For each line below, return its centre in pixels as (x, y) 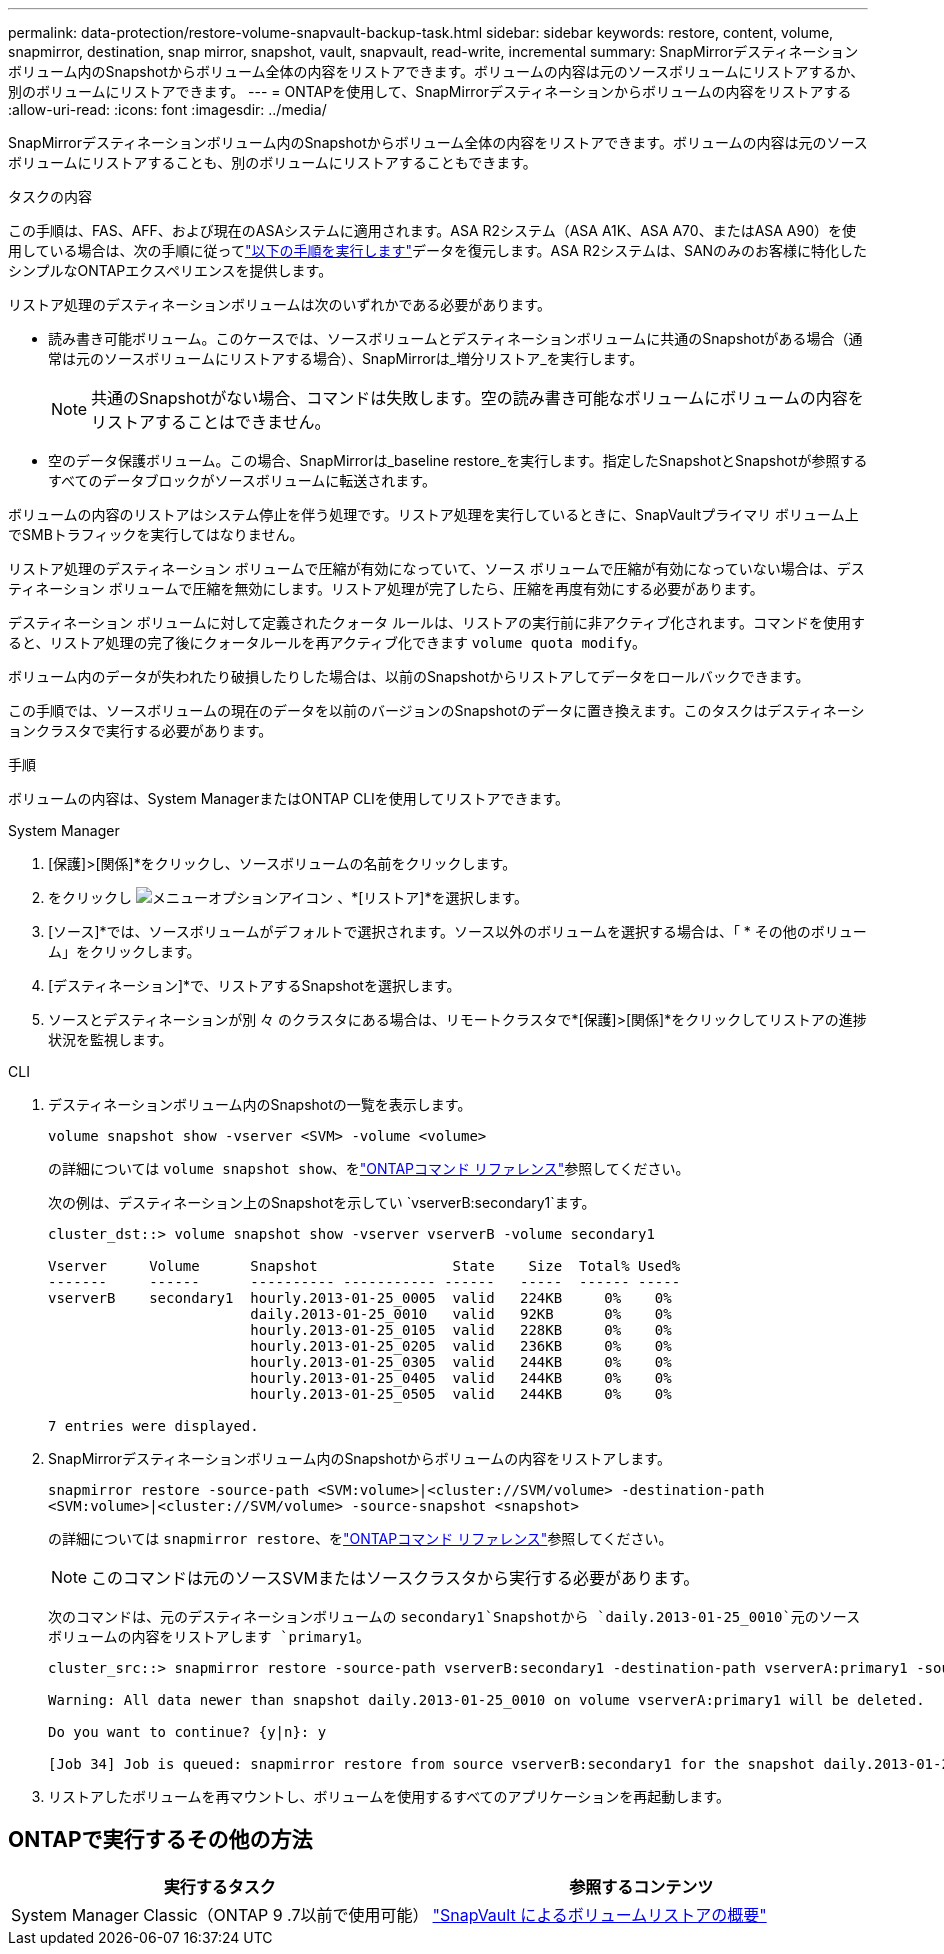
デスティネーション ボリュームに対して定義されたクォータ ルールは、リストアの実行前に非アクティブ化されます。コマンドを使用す (436, 622)
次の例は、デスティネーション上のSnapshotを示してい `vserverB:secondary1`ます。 (322, 1202)
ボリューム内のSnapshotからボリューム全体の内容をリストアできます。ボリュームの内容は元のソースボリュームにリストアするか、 (436, 71)
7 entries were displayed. (153, 1426)
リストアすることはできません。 (211, 422)
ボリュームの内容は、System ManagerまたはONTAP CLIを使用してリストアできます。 (289, 798)
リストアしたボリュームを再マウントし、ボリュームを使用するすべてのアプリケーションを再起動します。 (389, 1796)
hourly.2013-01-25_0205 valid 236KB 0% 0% (461, 1346)
